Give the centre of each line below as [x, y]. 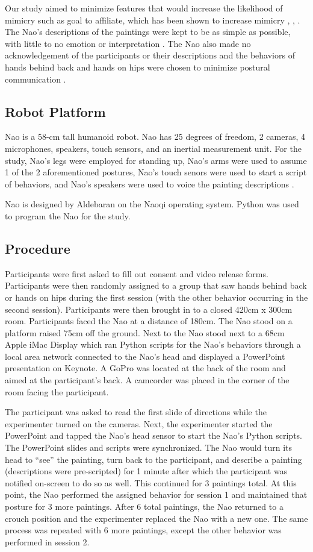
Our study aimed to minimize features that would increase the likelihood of [144, 8]
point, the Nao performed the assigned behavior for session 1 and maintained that [156, 494]
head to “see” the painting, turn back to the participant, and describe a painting [153, 459]
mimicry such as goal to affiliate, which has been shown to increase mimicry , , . [153, 20]
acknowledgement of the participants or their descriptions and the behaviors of [150, 55]
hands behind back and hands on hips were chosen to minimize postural [138, 67]
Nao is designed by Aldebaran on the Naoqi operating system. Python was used [152, 204]
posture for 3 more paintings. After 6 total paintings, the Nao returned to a [144, 506]
